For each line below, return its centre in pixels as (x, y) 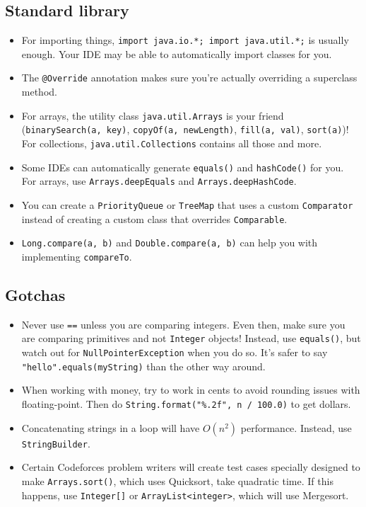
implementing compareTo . (77, 256)
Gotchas (35, 295)
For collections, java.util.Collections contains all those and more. (172, 143)
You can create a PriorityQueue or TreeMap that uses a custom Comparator (187, 204)
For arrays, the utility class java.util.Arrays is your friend (153, 115)
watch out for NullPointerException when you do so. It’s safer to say (175, 352)
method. (39, 92)
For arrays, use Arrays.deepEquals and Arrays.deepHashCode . (159, 181)
